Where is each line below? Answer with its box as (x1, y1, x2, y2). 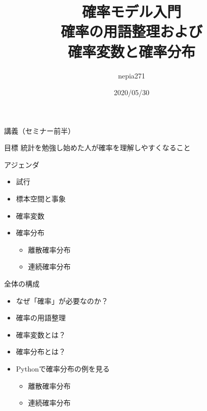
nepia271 (118, 70, 145, 80)
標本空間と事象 (16, 193, 66, 204)
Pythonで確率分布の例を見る (16, 363, 110, 374)
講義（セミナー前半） (4, 125, 75, 136)
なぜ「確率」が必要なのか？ (16, 295, 108, 306)
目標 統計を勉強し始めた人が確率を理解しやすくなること (4, 142, 191, 153)
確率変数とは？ (16, 329, 66, 340)
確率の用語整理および (60, 21, 202, 42)
